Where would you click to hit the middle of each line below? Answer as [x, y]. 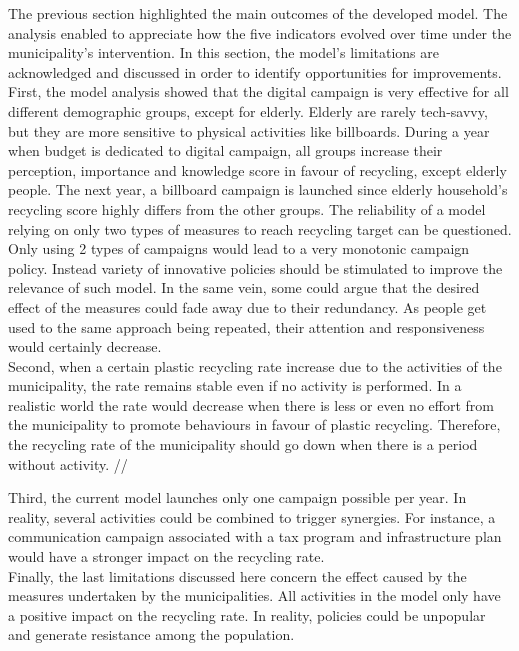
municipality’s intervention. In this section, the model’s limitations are [223, 52]
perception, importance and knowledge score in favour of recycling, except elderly [257, 169]
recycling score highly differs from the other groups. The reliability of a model [247, 208]
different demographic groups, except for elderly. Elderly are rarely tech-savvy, [248, 110]
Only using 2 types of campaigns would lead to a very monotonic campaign [239, 248]
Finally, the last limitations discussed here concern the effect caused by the [237, 575]
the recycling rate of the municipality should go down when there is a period [243, 444]
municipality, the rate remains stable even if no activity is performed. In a [235, 385]
